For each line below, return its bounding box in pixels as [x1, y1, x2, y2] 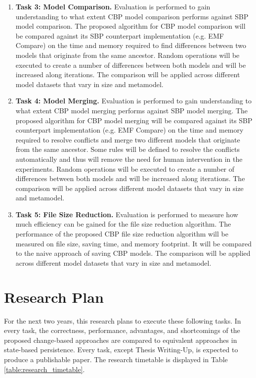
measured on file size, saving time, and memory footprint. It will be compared [15, 238, 252, 248]
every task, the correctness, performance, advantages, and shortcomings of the [4, 325, 240, 335]
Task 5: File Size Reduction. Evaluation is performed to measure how [15, 209, 238, 219]
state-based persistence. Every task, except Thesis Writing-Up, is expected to [4, 344, 238, 355]
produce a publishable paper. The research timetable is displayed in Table [4, 354, 228, 364]
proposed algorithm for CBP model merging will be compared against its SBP [15, 115, 253, 125]
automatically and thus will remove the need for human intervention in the [15, 153, 243, 164]
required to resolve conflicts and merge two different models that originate [15, 134, 240, 144]
